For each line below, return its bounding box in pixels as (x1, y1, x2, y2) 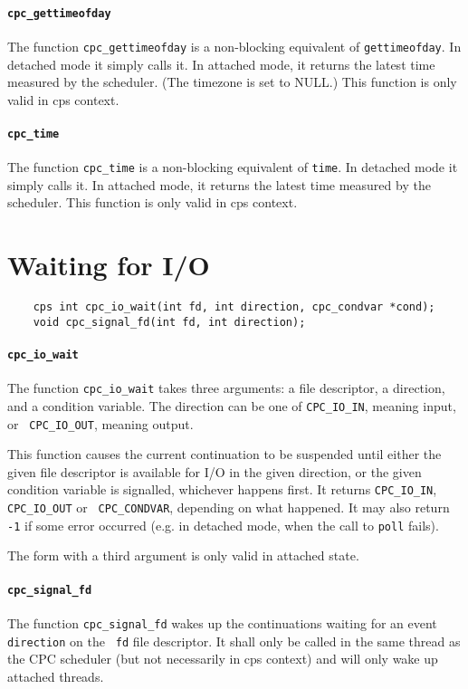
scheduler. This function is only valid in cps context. (7, 193, 298, 212)
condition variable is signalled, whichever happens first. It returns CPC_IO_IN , (7, 480, 437, 499)
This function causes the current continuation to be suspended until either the (7, 445, 442, 464)
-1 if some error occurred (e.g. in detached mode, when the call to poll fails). (7, 515, 439, 534)
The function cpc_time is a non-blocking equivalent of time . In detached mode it (7, 158, 458, 177)
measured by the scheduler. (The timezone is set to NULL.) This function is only (7, 72, 457, 91)
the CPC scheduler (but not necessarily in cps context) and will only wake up (7, 649, 438, 668)
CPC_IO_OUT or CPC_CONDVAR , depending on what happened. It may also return (7, 498, 450, 517)
